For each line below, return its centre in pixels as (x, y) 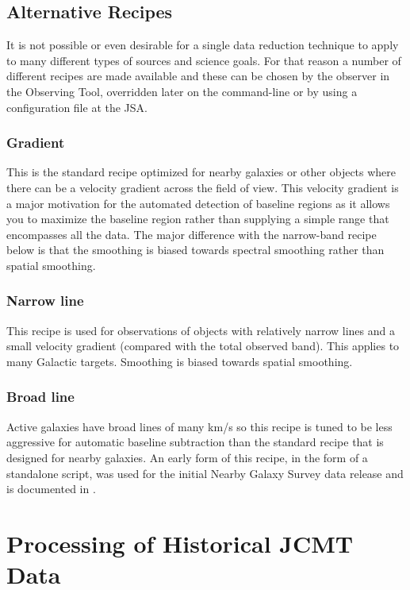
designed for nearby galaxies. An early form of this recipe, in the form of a (187, 457)
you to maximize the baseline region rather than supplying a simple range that (198, 219)
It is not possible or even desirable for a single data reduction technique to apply (203, 45)
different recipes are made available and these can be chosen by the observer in (198, 76)
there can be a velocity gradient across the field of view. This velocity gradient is (203, 187)
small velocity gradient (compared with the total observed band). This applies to (203, 346)
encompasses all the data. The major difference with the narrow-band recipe (192, 234)
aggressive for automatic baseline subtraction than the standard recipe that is (195, 442)
